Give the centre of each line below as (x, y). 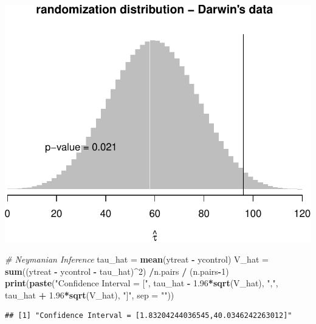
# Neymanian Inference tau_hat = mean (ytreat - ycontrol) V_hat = (137, 259)
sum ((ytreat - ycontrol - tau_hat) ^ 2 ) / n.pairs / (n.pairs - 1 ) (117, 271)
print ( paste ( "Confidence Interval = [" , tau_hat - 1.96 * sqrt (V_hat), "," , (142, 283)
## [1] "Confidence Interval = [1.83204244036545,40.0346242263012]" (149, 316)
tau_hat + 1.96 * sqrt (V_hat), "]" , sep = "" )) (90, 295)
